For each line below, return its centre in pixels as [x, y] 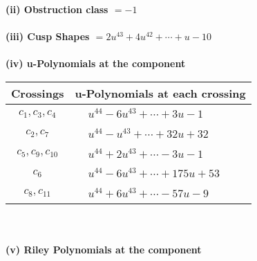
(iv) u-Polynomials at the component [96, 63]
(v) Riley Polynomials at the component [104, 249]
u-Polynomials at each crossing [160, 93]
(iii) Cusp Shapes [48, 36]
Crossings [38, 93]
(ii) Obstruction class [57, 9]
